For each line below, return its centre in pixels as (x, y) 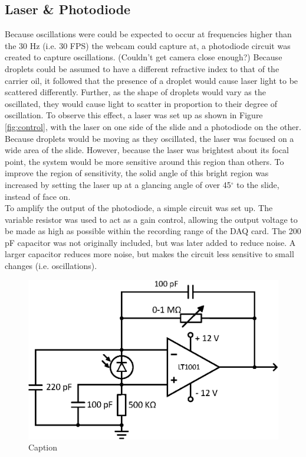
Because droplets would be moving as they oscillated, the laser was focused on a (149, 138)
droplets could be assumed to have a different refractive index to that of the (142, 68)
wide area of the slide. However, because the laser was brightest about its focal (147, 150)
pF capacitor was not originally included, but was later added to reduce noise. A (150, 242)
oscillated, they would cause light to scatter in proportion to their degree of (141, 103)
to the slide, (258, 184)
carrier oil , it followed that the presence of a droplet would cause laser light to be (152, 80)
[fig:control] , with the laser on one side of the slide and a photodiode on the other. (153, 126)
